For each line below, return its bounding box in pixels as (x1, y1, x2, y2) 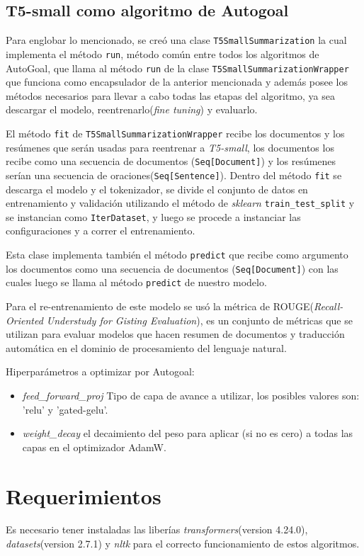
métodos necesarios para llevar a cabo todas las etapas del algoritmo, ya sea (6, 88, 335, 103)
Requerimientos (6, 481, 161, 510)
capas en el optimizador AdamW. (22, 439, 166, 454)
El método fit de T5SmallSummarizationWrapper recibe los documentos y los (6, 125, 345, 140)
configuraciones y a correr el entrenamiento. (6, 223, 195, 238)
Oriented (6, 312, 43, 327)
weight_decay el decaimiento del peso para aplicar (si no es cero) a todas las (22, 426, 353, 441)
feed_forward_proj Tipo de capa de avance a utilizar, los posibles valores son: (22, 387, 360, 402)
